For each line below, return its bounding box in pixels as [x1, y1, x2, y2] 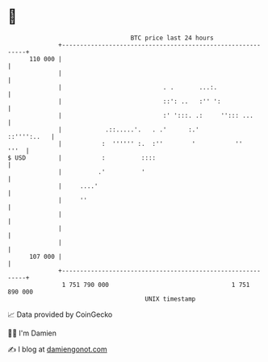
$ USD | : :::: [7, 153, 157, 162]
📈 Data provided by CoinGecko [7, 310, 113, 319]
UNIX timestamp [144, 294, 196, 303]
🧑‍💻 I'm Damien [7, 328, 57, 338]
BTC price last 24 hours [130, 34, 215, 42]
